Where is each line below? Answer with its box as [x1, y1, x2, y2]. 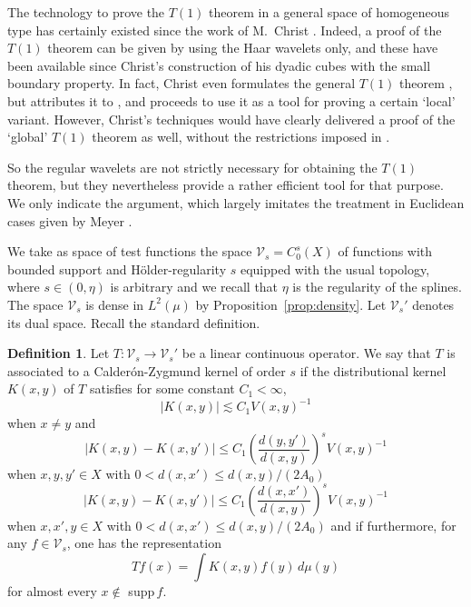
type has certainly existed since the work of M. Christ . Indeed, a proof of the [7, 20, 442, 39]
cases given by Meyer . [7, 211, 132, 230]
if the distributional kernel [299, 361, 446, 380]
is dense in [85, 294, 144, 313]
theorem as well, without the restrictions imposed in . [92, 127, 390, 146]
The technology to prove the [7, 3, 165, 21]
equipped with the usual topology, [240, 259, 430, 278]
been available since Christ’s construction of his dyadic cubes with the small [7, 55, 431, 75]
